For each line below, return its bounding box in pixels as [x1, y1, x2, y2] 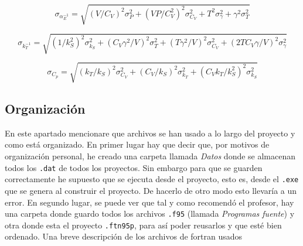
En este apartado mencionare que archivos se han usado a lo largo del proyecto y [5, 127, 295, 139]
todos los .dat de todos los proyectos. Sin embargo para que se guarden [5, 161, 263, 173]
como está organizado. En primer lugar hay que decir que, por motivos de [5, 138, 270, 151]
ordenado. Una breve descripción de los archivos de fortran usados [5, 230, 243, 242]
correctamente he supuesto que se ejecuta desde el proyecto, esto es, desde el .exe [5, 173, 299, 185]
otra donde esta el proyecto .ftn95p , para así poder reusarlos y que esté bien [5, 218, 282, 231]
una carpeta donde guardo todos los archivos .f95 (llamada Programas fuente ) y [5, 207, 295, 220]
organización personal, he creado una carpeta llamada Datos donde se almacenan [5, 150, 296, 162]
